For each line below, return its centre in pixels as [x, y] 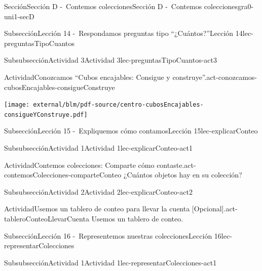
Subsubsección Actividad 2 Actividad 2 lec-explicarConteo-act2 [99, 191]
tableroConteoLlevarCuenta [47, 219]
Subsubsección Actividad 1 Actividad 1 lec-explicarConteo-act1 [99, 148]
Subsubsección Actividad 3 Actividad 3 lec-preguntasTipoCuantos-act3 [111, 60]
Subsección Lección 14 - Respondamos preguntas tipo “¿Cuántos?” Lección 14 [123, 33]
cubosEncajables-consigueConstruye [60, 87]
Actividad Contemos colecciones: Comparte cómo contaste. [94, 165]
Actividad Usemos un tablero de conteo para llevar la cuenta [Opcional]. [115, 209]
